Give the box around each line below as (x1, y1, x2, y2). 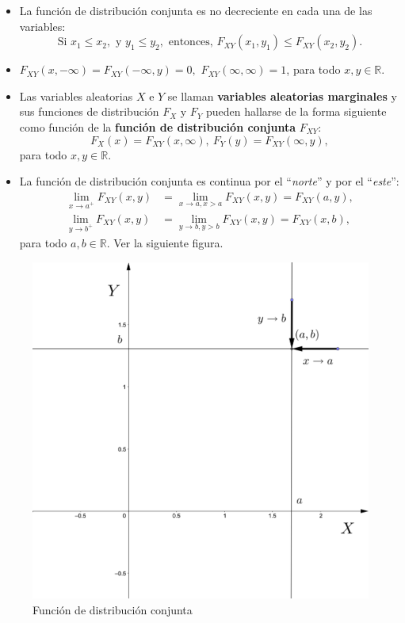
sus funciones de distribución (19, 103, 159, 120)
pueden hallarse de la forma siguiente (206, 103, 387, 120)
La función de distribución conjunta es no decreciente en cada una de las (19, 2, 373, 18)
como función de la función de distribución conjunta (19, 118, 296, 135)
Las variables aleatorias (19, 87, 133, 104)
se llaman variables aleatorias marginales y (167, 87, 397, 104)
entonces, (168, 36, 213, 48)
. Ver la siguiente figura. (106, 235, 224, 251)
